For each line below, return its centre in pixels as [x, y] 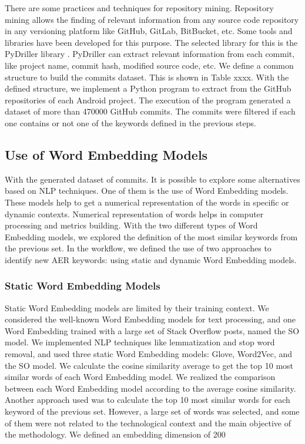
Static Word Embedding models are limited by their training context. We [137, 307]
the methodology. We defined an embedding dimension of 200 [115, 434]
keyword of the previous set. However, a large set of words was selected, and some [152, 411]
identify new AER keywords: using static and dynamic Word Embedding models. [151, 259]
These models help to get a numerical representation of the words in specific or [147, 202]
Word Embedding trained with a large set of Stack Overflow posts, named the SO [152, 330]
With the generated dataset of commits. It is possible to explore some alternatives [152, 179]
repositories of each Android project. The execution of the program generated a [148, 100]
